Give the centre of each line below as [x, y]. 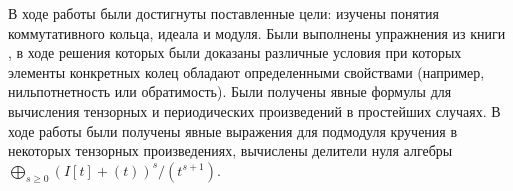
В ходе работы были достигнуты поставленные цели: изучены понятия [223, 13]
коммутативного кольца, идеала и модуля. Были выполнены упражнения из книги [257, 32]
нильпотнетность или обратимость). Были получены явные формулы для [230, 91]
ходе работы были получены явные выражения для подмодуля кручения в [233, 130]
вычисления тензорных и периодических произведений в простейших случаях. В [254, 110]
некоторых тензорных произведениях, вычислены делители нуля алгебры [230, 150]
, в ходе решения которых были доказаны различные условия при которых [235, 52]
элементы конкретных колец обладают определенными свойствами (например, [246, 71]
